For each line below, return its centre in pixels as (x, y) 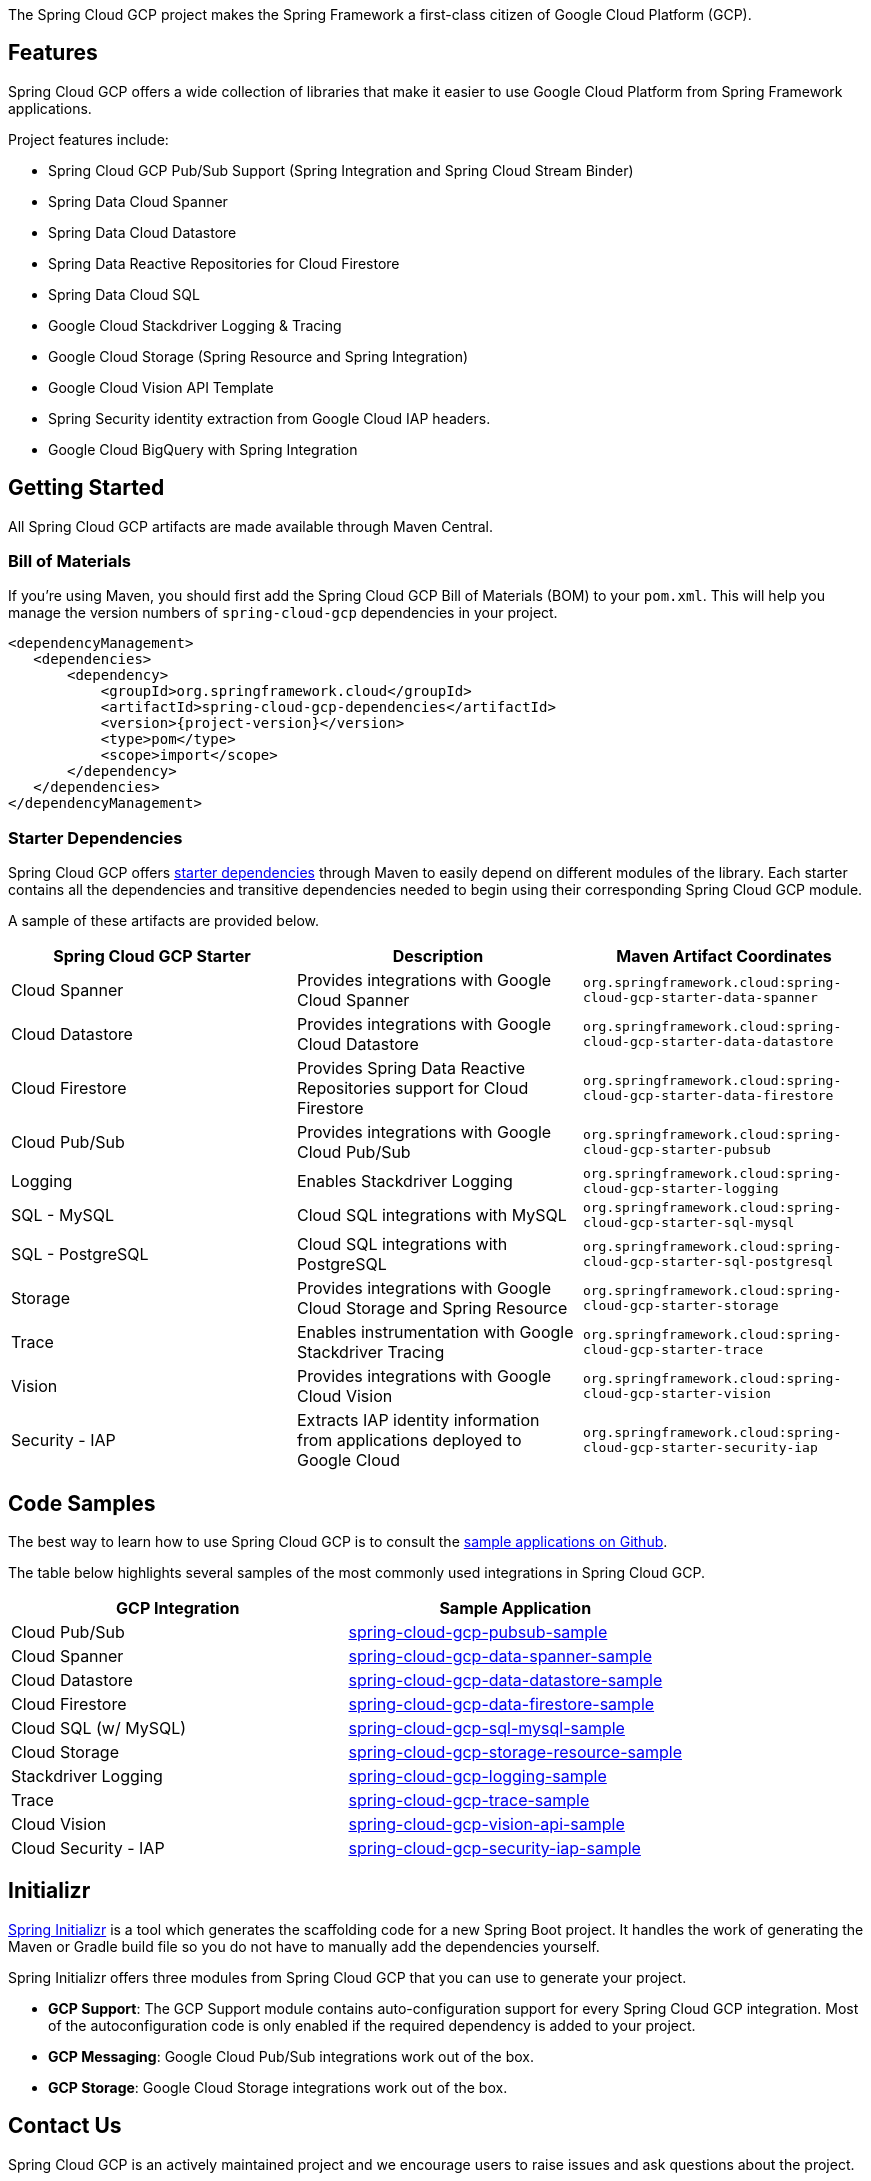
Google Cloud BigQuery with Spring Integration (203, 449)
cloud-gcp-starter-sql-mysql (688, 1223)
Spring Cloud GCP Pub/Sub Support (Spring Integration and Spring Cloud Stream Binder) (341, 170)
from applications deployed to (409, 1440)
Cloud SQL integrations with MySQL (431, 1215)
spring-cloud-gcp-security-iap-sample (494, 1848)
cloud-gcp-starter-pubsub (676, 1150)
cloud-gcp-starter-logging (680, 1189)
